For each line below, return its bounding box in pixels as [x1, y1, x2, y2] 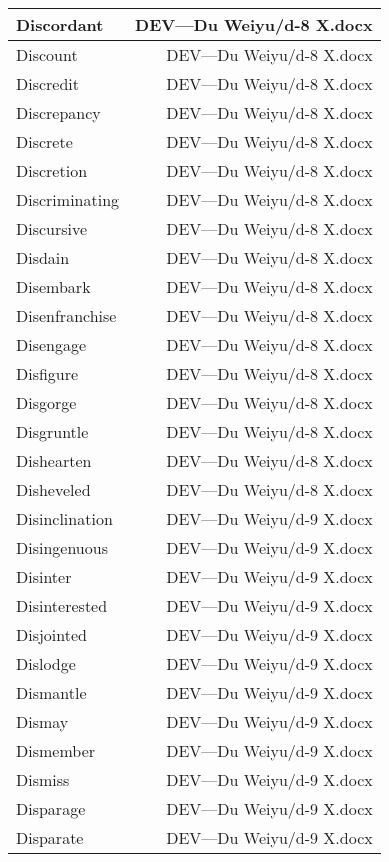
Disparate [16, 826, 84, 849]
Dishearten [16, 449, 92, 472]
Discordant [16, 13, 104, 36]
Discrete [16, 130, 73, 153]
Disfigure [16, 362, 79, 385]
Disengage [16, 333, 87, 356]
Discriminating [16, 188, 120, 211]
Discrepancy [16, 101, 101, 124]
